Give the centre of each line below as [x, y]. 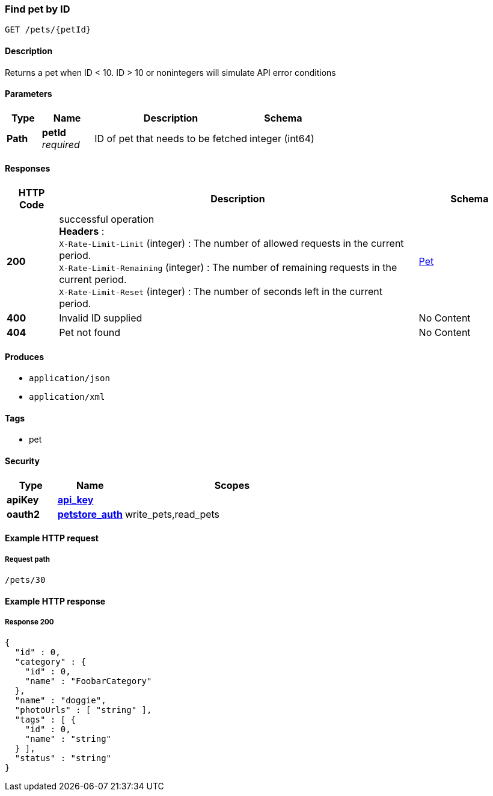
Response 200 [29, 622]
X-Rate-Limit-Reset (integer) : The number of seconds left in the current [221, 292]
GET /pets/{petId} [48, 30]
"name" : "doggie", [60, 701]
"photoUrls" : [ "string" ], [83, 710]
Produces [24, 356]
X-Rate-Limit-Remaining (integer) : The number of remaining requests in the [228, 268]
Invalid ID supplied [101, 318]
